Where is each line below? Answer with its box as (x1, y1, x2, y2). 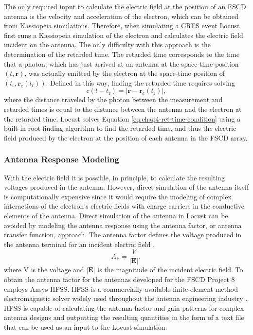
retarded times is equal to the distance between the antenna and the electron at (4, 104, 242, 114)
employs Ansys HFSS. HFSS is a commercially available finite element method (4, 283, 238, 294)
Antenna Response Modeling (4, 153, 119, 165)
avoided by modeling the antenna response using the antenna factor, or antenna (4, 220, 242, 230)
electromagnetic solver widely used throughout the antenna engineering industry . (4, 293, 248, 303)
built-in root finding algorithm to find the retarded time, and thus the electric (4, 123, 236, 133)
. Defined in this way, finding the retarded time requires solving (46, 77, 235, 88)
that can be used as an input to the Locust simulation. (4, 321, 167, 332)
